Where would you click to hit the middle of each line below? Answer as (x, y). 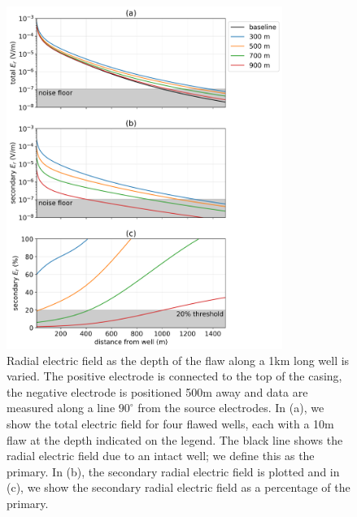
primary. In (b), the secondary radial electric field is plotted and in (173, 471)
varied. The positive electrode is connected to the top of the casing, (174, 376)
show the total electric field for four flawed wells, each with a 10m (170, 423)
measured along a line (61, 408)
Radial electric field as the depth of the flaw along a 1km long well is (178, 360)
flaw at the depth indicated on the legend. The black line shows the (175, 439)
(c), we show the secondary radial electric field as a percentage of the (178, 487)
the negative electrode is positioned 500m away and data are (157, 391)
